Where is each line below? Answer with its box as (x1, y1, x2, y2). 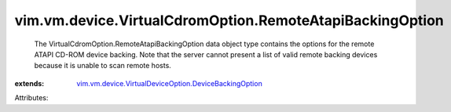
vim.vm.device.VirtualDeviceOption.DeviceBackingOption (76, 78, 262, 88)
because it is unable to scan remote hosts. (34, 61, 172, 70)
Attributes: (14, 93, 49, 103)
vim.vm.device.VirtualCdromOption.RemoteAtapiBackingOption (14, 12, 444, 29)
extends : (14, 78, 45, 88)
